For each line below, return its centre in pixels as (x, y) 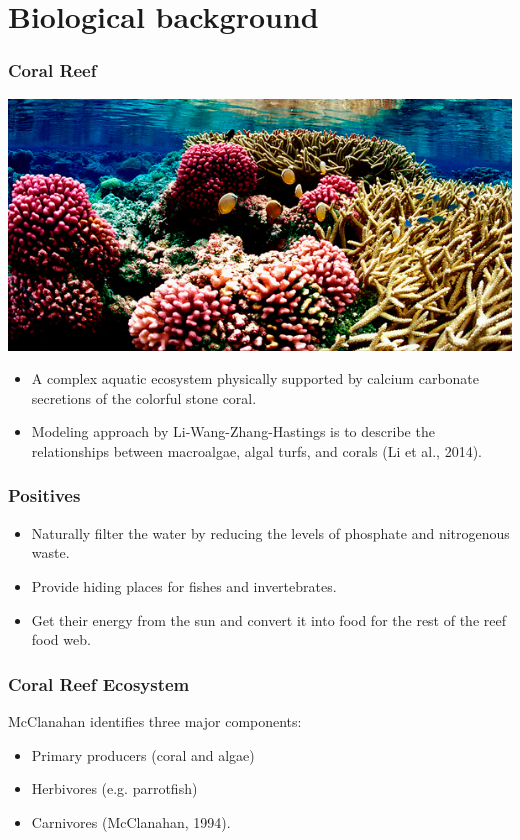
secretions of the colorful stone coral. (144, 397)
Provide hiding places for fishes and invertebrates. (184, 585)
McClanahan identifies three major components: (155, 720)
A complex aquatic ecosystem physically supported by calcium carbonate (255, 378)
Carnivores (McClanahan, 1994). (131, 821)
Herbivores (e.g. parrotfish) (114, 788)
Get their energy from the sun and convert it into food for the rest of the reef (268, 619)
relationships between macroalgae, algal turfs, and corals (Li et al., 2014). (257, 450)
